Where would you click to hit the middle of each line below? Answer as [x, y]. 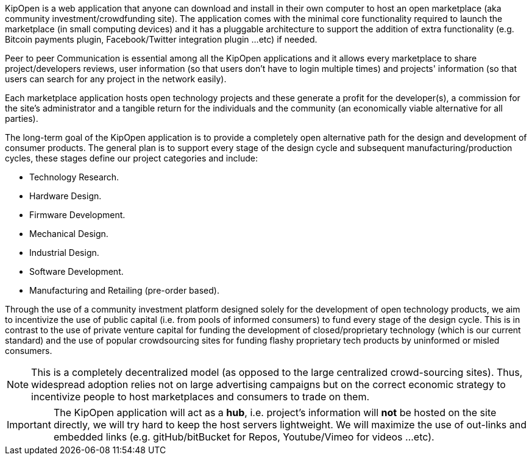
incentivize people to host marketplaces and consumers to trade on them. [200, 397]
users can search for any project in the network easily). [116, 79]
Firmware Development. [77, 215]
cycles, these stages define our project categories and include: [131, 158]
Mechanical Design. [69, 234]
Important [29, 425]
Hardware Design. [66, 196]
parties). [22, 119]
